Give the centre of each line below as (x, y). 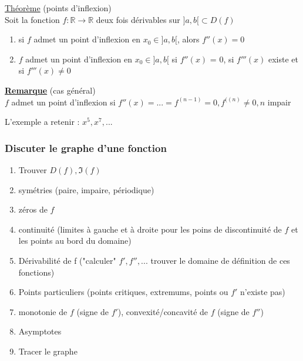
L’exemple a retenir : (42, 122)
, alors (188, 39)
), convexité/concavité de (163, 311)
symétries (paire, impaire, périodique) (86, 189)
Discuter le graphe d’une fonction (86, 148)
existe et (284, 59)
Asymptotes (40, 331)
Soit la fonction (32, 19)
